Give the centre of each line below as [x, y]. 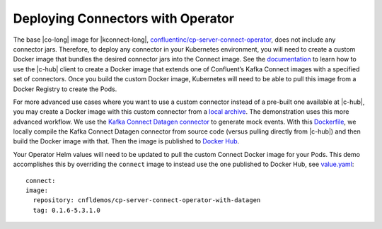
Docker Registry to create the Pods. [65, 89]
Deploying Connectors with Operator [124, 18]
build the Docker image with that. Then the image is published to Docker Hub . [126, 141]
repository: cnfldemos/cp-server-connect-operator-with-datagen [147, 200]
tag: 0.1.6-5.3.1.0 [66, 210]
